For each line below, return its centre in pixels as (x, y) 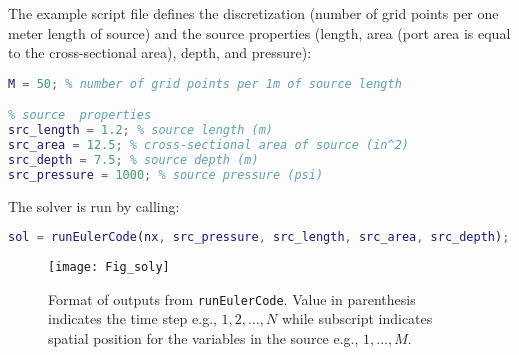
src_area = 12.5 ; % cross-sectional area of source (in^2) (208, 145)
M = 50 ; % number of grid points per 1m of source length (205, 83)
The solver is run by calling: (94, 205)
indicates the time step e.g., (132, 318)
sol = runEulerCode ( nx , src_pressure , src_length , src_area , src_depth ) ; (259, 237)
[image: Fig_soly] (109, 267)
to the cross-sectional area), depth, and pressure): (160, 52)
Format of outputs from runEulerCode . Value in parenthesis (232, 298)
